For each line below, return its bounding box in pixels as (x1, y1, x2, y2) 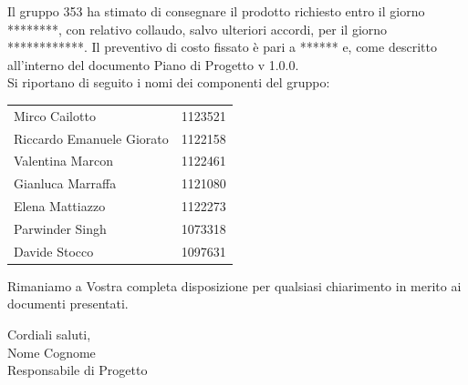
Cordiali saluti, (7, 325, 91, 344)
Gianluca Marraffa (14, 174, 117, 193)
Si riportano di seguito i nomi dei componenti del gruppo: (7, 73, 330, 92)
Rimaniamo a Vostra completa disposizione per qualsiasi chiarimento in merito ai (7, 276, 462, 295)
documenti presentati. (7, 294, 129, 313)
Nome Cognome (7, 342, 96, 361)
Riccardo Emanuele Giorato (14, 128, 169, 147)
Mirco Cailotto (14, 106, 96, 125)
